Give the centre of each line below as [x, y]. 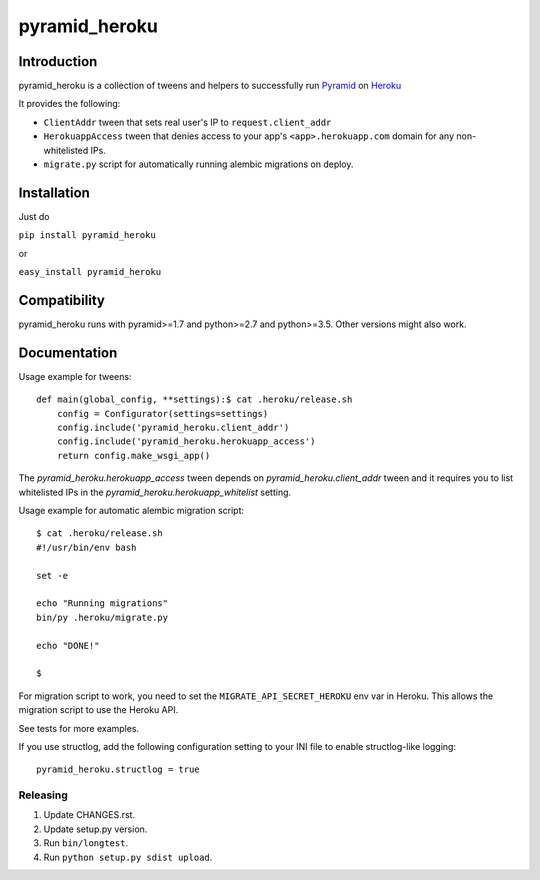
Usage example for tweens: [75, 376]
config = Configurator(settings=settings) [162, 413]
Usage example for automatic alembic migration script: [131, 511]
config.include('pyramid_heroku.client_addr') [173, 428]
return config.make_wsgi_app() [133, 455]
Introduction [58, 61]
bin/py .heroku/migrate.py [102, 617]
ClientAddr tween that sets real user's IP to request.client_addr [187, 122]
